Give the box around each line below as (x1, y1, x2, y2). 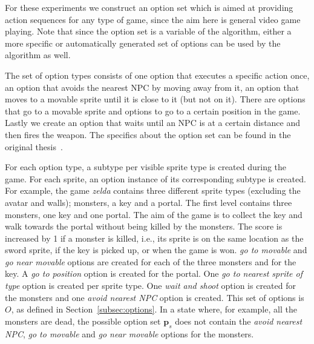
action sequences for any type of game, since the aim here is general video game (5, 13, 301, 25)
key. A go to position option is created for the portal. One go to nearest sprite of (5, 267, 303, 280)
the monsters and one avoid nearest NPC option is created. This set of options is (5, 291, 304, 303)
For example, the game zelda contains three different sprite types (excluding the (5, 184, 301, 197)
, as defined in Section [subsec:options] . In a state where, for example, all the (11, 303, 297, 316)
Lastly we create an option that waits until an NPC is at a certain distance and (5, 116, 301, 129)
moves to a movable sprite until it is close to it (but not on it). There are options (5, 93, 306, 105)
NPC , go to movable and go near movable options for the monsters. (5, 327, 254, 340)
